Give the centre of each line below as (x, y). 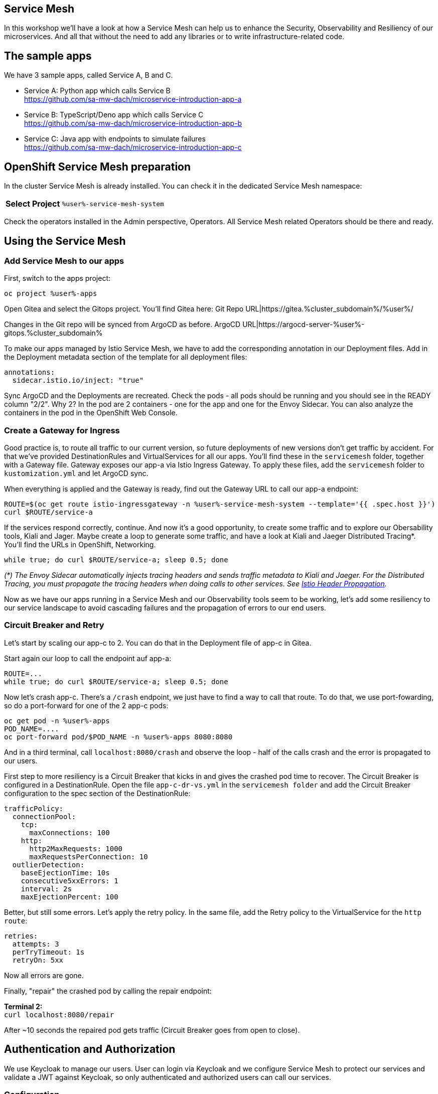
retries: (21, 936)
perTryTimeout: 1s (48, 952)
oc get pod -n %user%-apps (57, 721)
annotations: (30, 372)
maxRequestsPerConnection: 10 (89, 856)
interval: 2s (46, 889)
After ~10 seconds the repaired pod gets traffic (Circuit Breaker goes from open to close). (152, 1030)
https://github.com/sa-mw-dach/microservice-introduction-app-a (133, 99)
